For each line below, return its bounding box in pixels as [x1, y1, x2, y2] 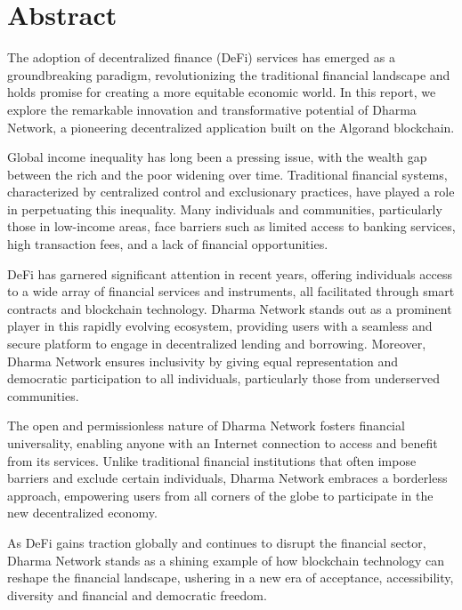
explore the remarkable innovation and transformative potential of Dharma [7, 100, 417, 118]
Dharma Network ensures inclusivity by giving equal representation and [7, 351, 398, 370]
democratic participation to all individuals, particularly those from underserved [7, 369, 440, 388]
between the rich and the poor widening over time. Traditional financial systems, [7, 165, 448, 183]
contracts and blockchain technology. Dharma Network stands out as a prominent [7, 299, 452, 317]
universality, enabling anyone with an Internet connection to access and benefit [7, 434, 438, 452]
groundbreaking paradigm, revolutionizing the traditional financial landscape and [7, 65, 450, 84]
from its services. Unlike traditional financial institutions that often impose [7, 451, 417, 470]
